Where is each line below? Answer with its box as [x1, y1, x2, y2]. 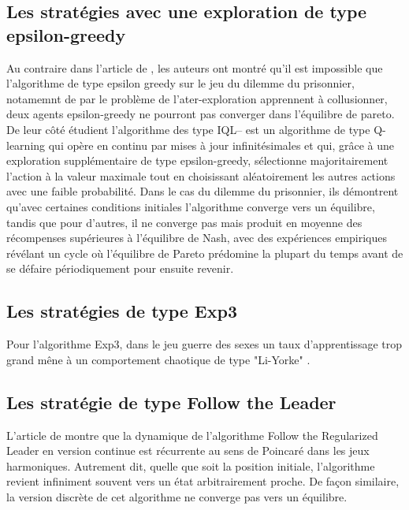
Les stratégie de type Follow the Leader [6, 389, 336, 414]
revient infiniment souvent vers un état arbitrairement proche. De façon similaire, [6, 473, 400, 490]
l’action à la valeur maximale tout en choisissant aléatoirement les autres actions [6, 167, 396, 184]
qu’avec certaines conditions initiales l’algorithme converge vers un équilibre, [6, 198, 375, 214]
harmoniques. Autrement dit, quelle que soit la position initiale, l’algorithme [6, 457, 375, 474]
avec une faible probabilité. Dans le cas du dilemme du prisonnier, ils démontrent [6, 183, 399, 199]
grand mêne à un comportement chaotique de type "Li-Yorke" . [6, 351, 310, 367]
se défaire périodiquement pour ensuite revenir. [6, 260, 234, 277]
